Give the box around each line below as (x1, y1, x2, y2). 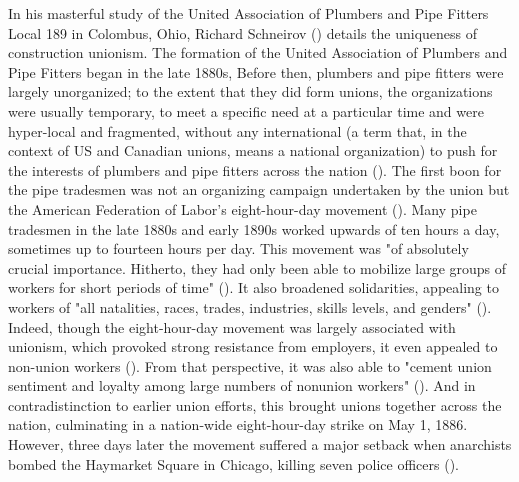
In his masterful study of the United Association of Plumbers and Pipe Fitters (8, 3, 489, 23)
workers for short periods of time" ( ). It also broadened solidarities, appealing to (8, 277, 499, 298)
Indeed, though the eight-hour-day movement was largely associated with (8, 316, 456, 337)
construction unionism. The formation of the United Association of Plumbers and (8, 42, 508, 63)
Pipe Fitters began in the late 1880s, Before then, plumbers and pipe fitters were (8, 61, 504, 82)
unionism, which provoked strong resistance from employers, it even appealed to (8, 336, 498, 357)
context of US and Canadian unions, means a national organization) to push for (8, 140, 498, 161)
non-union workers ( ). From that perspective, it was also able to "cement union (8, 355, 492, 376)
